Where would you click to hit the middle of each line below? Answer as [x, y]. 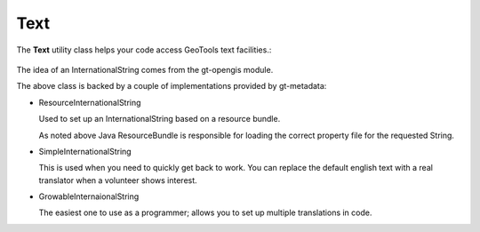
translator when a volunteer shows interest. [118, 180]
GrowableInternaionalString [89, 196]
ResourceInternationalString [90, 102]
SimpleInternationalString [85, 151]
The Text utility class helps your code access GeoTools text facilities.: [144, 50]
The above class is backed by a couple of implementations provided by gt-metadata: [172, 86]
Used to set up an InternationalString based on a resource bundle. [160, 119]
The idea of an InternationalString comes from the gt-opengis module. [145, 69]
